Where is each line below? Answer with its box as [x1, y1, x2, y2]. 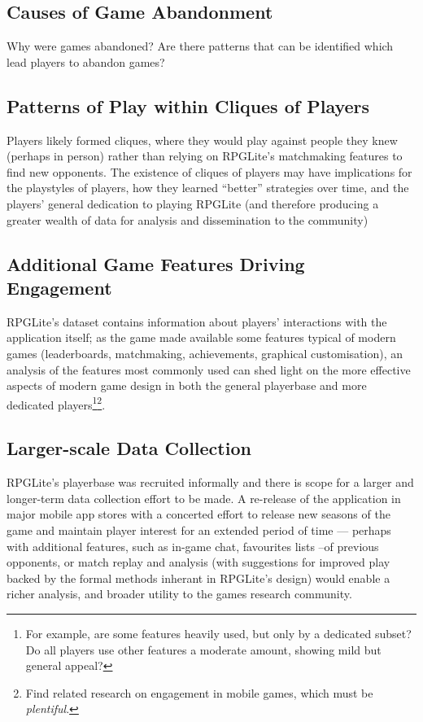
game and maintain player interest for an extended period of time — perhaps [7, 521, 391, 538]
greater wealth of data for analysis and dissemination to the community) [7, 211, 368, 228]
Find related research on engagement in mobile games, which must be [25, 684, 373, 701]
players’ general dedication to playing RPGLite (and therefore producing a [7, 195, 379, 212]
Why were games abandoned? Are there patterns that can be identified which [7, 37, 394, 55]
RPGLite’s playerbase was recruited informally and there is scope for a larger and [7, 474, 414, 491]
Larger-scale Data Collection [7, 435, 251, 461]
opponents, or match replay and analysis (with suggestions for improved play [7, 554, 390, 571]
